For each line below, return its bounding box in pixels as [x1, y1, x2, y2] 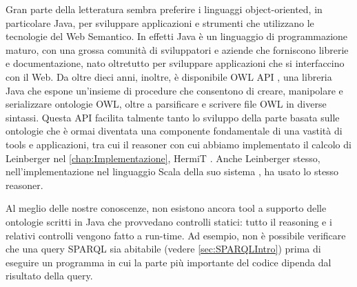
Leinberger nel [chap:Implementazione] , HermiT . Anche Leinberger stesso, [6, 150, 320, 165]
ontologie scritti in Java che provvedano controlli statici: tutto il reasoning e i [6, 214, 332, 228]
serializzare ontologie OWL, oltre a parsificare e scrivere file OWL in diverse [6, 97, 327, 111]
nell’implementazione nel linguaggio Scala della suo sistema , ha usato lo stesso [6, 164, 339, 179]
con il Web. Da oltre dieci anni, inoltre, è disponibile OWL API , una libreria [6, 69, 332, 83]
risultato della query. [6, 268, 93, 283]
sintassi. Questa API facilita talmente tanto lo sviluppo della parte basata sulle [6, 110, 340, 124]
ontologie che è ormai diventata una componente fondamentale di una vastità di [6, 123, 343, 138]
